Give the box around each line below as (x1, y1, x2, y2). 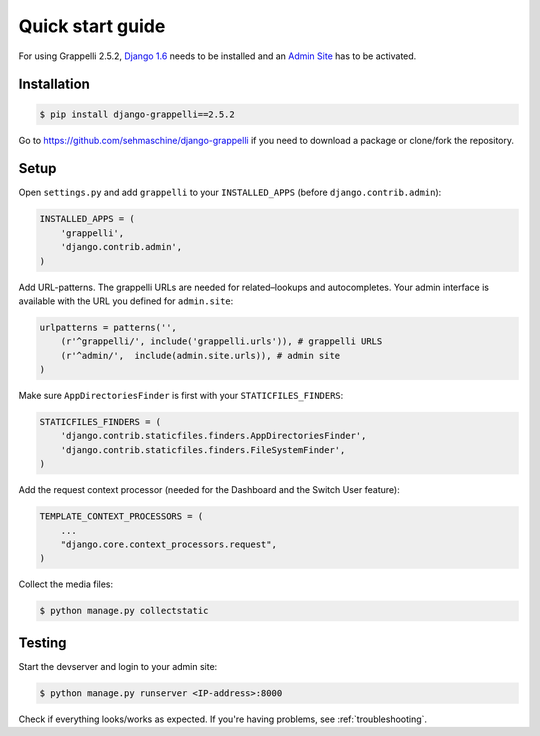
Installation (18, 76, 90, 93)
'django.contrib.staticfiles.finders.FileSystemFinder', (60, 444, 346, 455)
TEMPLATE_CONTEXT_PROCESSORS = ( (39, 511, 204, 522)
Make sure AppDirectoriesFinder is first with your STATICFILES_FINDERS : (18, 390, 344, 402)
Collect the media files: (18, 578, 114, 590)
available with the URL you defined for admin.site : (18, 295, 234, 307)
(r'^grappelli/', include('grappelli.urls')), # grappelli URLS (60, 336, 383, 347)
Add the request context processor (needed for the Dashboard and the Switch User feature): (18, 484, 400, 496)
